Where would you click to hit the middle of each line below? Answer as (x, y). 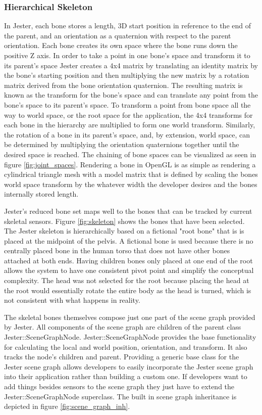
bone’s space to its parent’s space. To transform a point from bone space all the (127, 104)
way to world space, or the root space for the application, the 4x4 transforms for (128, 114)
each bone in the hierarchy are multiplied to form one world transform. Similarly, (130, 125)
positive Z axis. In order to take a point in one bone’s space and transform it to (127, 55)
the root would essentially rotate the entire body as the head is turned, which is (128, 290)
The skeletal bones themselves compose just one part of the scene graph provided (130, 317)
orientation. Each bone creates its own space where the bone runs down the (121, 45)
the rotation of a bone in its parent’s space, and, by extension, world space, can (127, 134)
